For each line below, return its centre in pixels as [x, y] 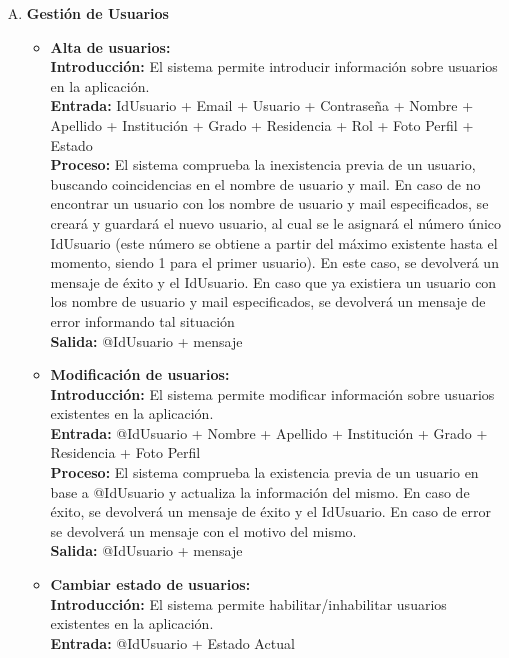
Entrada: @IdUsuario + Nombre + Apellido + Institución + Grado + [269, 432]
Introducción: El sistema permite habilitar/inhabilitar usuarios [248, 603]
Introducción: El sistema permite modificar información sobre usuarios [272, 393]
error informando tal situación [142, 320]
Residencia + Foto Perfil [125, 452]
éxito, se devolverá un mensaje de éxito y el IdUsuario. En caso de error [271, 511]
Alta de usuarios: [110, 46]
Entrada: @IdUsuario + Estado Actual [172, 642]
